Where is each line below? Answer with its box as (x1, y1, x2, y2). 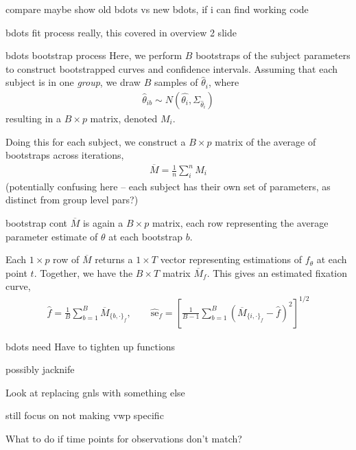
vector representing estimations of (160, 252, 302, 267)
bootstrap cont (5, 216, 67, 230)
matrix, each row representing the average (152, 216, 329, 230)
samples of (154, 75, 198, 89)
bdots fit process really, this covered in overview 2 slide (5, 25, 237, 39)
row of (53, 252, 80, 267)
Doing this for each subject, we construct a (5, 134, 186, 148)
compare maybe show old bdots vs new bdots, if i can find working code (5, 2, 309, 16)
